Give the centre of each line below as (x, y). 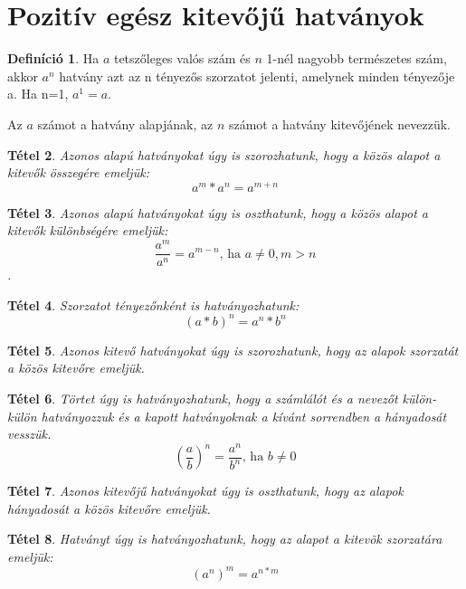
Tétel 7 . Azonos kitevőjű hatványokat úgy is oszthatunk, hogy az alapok (205, 491)
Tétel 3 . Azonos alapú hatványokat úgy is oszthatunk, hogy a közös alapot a (218, 212)
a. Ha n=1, (38, 94)
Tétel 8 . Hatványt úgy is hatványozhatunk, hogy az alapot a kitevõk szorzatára (225, 539)
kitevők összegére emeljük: (78, 172)
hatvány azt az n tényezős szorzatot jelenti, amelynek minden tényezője (257, 76)
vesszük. (29, 434)
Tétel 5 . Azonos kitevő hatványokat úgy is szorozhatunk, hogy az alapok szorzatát (233, 350)
